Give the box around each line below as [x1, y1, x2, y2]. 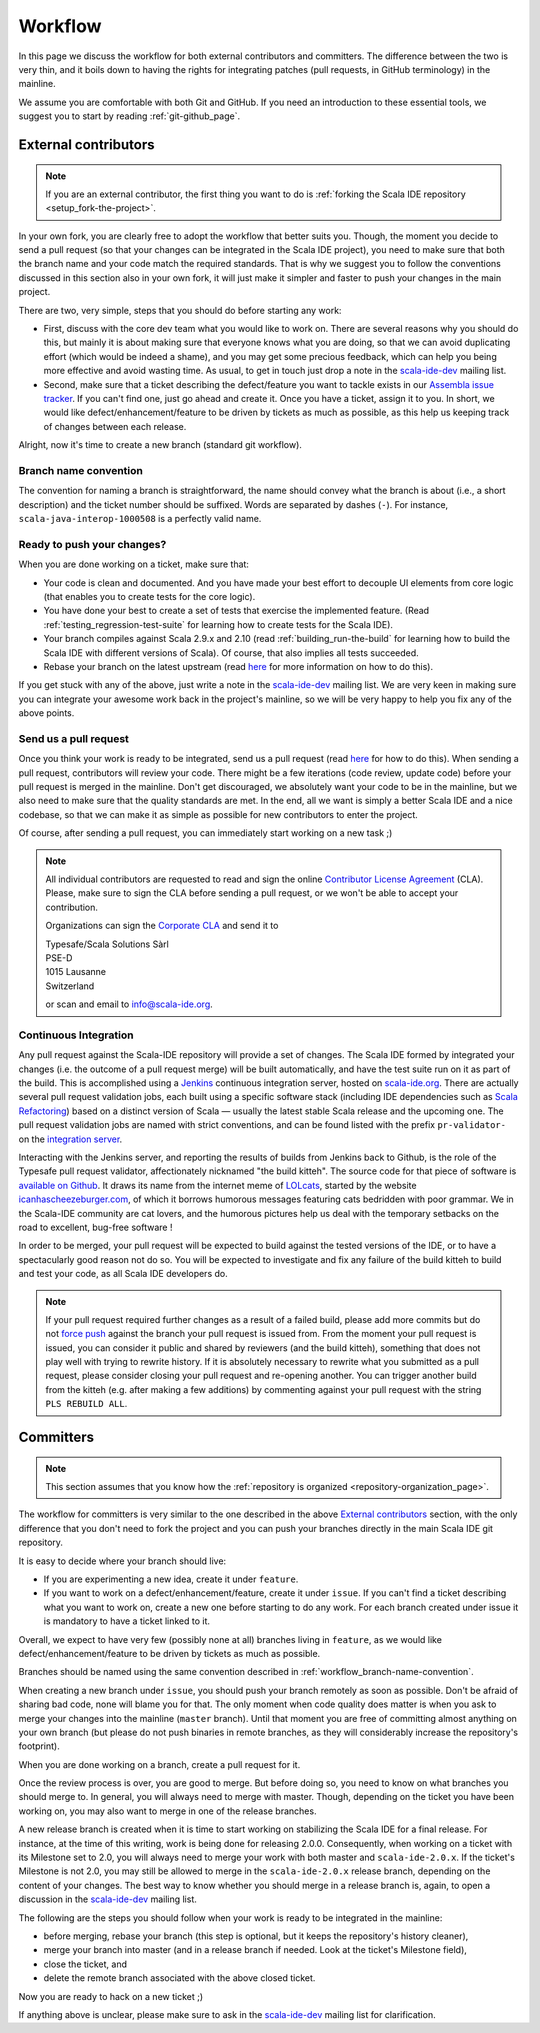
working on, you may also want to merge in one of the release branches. [18, 1805, 317, 1817]
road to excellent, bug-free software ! [18, 1221, 173, 1233]
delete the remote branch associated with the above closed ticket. [43, 1972, 316, 1984]
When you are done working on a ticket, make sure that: [18, 558, 250, 570]
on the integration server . [18, 1133, 123, 1145]
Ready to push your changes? [18, 537, 167, 551]
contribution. [45, 901, 99, 913]
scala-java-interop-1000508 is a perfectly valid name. [18, 513, 262, 525]
